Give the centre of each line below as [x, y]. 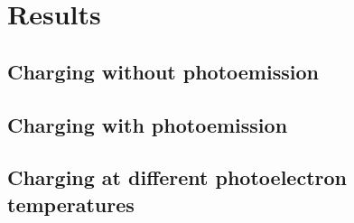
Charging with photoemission [148, 124]
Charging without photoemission [163, 71]
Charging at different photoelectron [177, 177]
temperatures [71, 204]
